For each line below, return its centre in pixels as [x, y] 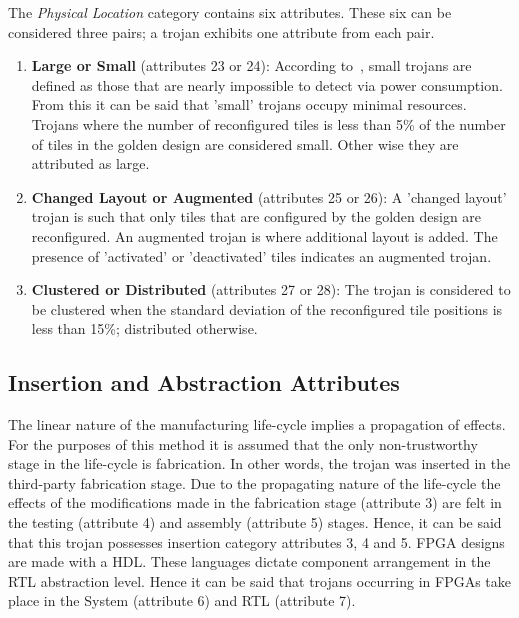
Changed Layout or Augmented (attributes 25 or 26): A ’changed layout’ [269, 196]
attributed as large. [90, 163]
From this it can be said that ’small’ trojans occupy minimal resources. [249, 104]
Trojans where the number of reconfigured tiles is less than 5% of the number [268, 123]
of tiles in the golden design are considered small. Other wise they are [245, 143]
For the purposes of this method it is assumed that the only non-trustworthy [243, 443]
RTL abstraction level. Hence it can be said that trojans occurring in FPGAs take [260, 580]
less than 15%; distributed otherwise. [144, 328]
